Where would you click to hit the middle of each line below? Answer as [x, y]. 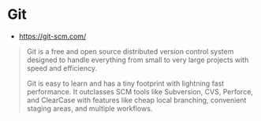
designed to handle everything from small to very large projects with [138, 60]
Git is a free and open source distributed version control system [130, 51]
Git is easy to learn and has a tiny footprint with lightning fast [125, 83]
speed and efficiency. [62, 68]
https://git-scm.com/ [52, 36]
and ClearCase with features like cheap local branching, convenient [136, 100]
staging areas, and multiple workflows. [89, 108]
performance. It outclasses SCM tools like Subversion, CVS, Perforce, [140, 91]
